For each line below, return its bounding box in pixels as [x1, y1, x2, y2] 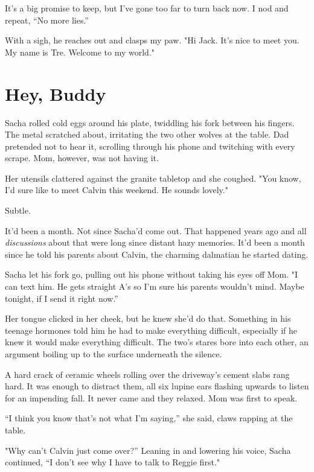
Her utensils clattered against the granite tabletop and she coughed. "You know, [5, 171, 301, 184]
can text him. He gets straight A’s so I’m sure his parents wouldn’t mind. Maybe [5, 280, 304, 293]
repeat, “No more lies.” [5, 13, 89, 26]
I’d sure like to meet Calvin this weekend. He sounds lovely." [5, 183, 228, 196]
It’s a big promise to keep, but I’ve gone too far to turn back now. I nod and [5, 2, 289, 14]
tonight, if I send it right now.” [5, 292, 118, 304]
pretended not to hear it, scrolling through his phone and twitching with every [5, 139, 295, 152]
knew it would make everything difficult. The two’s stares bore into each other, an [5, 336, 309, 348]
